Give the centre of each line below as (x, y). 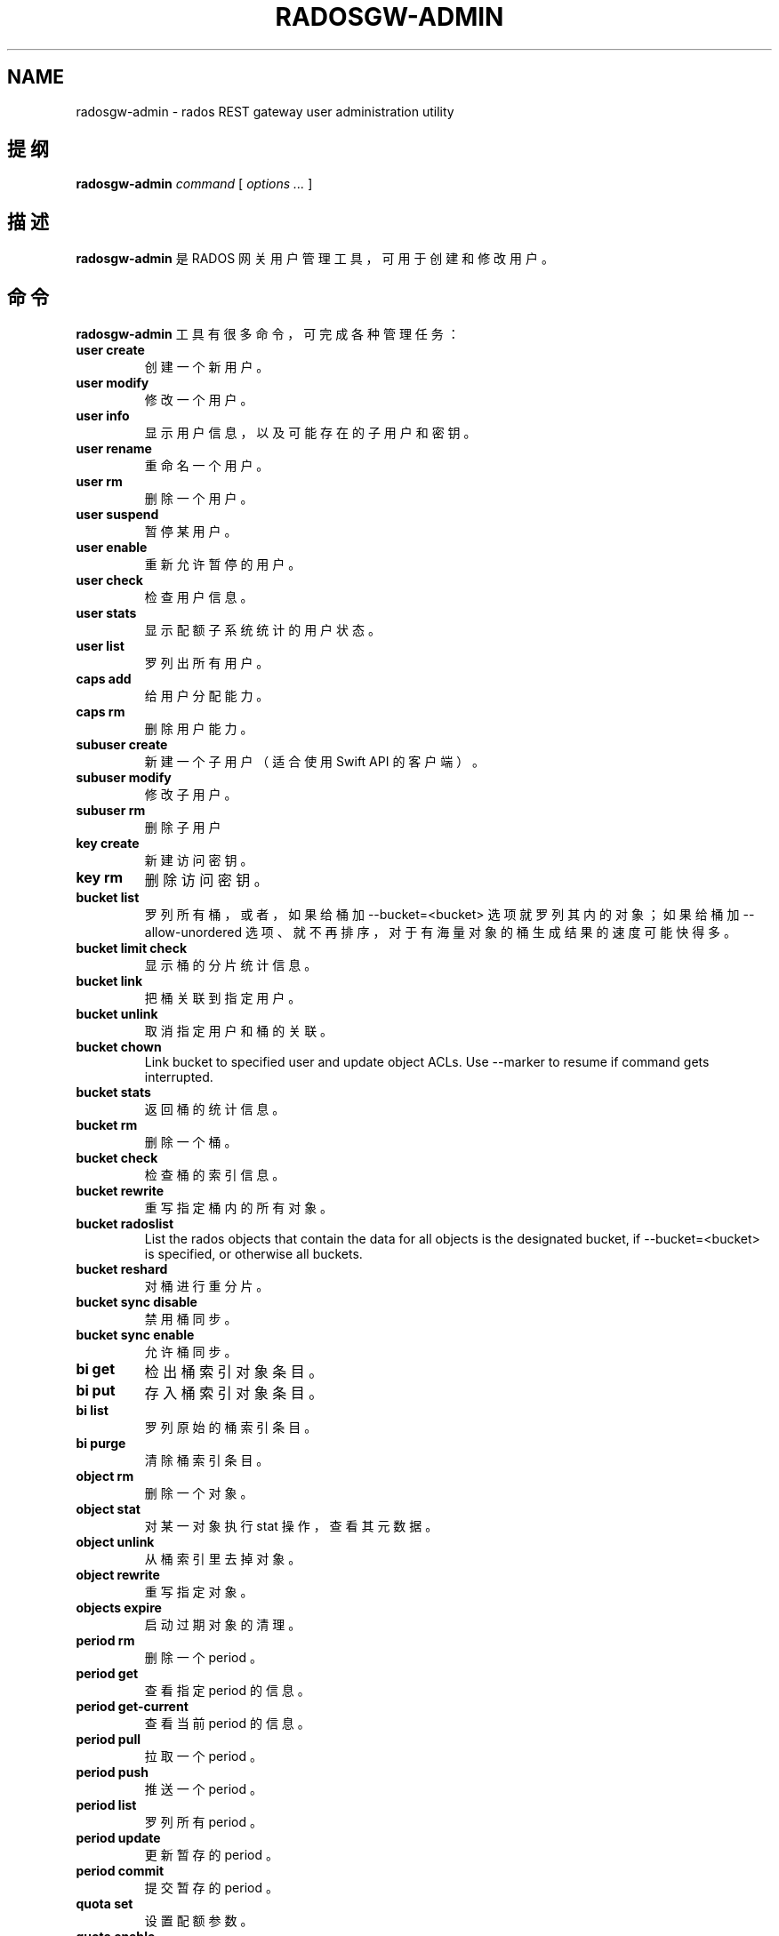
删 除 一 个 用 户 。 (199, 499)
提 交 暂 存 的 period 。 (211, 1888)
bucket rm (107, 1125)
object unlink (115, 1542)
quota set (104, 1904)
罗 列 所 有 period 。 (203, 1822)
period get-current (132, 1707)
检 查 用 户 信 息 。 (199, 597)
